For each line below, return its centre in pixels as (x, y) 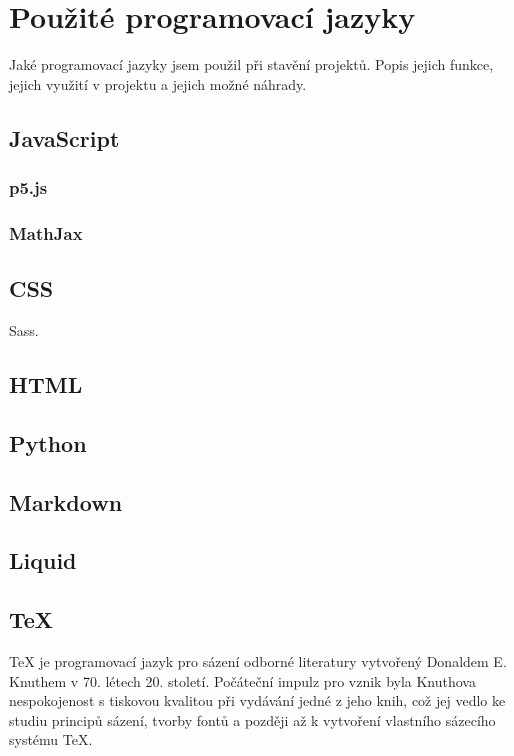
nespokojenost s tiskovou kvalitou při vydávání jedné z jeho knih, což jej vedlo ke (257, 700)
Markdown (66, 501)
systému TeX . (51, 739)
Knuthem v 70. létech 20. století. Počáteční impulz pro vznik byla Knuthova (242, 680)
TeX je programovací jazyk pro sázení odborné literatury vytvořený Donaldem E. (258, 660)
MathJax (46, 232)
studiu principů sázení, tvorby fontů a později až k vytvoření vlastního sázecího (252, 719)
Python (48, 442)
